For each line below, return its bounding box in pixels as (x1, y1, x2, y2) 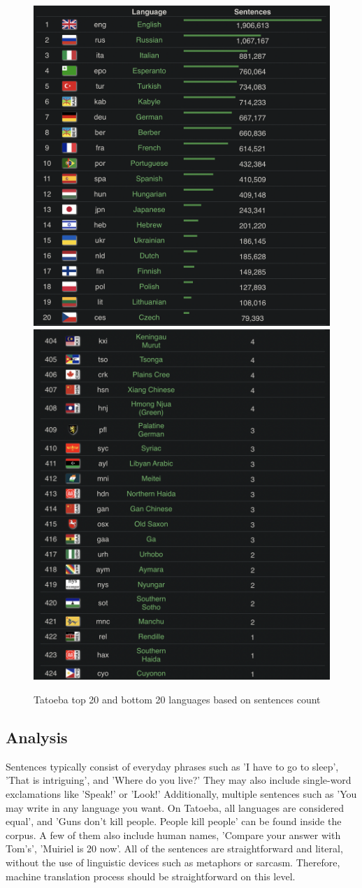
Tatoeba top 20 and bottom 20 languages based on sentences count (34, 692, 321, 706)
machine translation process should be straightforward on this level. (6, 868, 296, 883)
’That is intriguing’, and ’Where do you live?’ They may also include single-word (6, 773, 352, 787)
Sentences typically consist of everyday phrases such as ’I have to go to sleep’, (6, 759, 339, 773)
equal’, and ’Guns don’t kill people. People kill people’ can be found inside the (6, 814, 342, 829)
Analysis (6, 726, 68, 747)
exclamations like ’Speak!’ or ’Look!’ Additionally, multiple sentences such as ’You (6, 786, 357, 801)
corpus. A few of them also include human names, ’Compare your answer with (6, 827, 341, 842)
